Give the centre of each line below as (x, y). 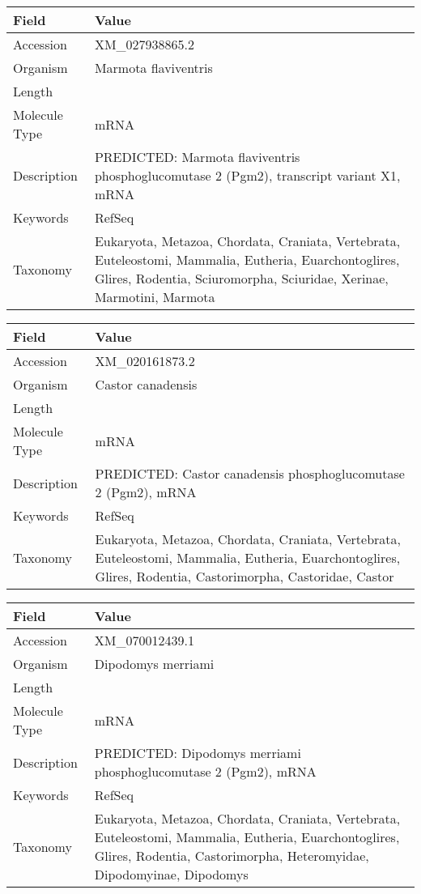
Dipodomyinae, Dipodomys (171, 874)
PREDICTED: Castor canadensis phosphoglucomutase (250, 473)
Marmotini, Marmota (155, 297)
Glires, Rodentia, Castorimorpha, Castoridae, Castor (245, 576)
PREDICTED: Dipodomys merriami (198, 753)
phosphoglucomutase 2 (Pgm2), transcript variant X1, (247, 175)
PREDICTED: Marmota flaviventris (197, 157)
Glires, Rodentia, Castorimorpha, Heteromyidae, (232, 856)
